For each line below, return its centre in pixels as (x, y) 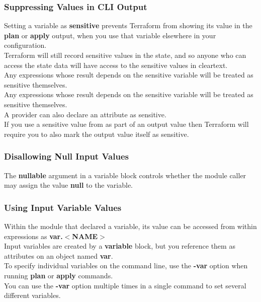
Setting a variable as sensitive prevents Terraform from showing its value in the (128, 25)
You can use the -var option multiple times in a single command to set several (125, 285)
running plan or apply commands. (59, 275)
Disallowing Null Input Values (66, 156)
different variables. (32, 295)
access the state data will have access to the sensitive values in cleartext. (116, 65)
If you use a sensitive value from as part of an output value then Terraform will (126, 124)
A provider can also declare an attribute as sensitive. (85, 114)
